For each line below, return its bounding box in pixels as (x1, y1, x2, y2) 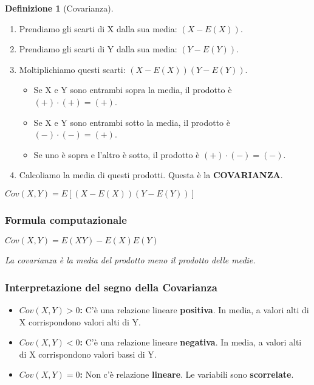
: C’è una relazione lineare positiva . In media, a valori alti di (80, 303, 309, 316)
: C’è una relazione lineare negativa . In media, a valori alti (80, 336, 302, 349)
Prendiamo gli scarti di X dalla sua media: (19, 22, 177, 35)
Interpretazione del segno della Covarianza (5, 279, 218, 294)
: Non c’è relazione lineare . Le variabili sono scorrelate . (80, 368, 294, 381)
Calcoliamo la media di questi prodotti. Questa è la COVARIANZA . (19, 168, 283, 181)
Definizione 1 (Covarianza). (5, 2, 114, 14)
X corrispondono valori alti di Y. (19, 315, 141, 328)
